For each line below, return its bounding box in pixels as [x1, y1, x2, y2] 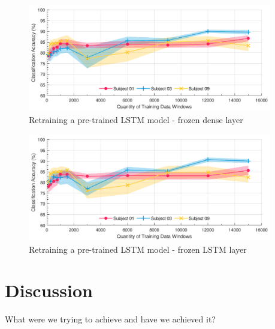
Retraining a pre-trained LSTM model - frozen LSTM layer [29, 243, 247, 255]
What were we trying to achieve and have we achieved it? [5, 313, 216, 325]
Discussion [5, 278, 93, 303]
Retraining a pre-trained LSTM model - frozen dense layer [29, 113, 243, 125]
